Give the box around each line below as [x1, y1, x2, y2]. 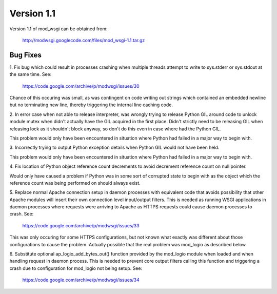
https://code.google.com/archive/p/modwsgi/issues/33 [22, 222, 140, 228]
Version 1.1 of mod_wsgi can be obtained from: [9, 26, 108, 32]
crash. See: [9, 211, 34, 217]
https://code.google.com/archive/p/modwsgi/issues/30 [22, 83, 140, 89]
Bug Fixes [9, 50, 42, 59]
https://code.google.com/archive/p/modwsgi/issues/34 [22, 277, 140, 283]
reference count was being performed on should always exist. [9, 180, 141, 186]
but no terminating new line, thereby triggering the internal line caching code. [9, 102, 173, 108]
